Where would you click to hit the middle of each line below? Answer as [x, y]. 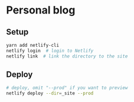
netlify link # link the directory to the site [67, 56]
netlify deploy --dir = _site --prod [50, 93]
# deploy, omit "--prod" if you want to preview [67, 88]
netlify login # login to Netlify [50, 50]
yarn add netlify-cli [33, 45]
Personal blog [41, 10]
